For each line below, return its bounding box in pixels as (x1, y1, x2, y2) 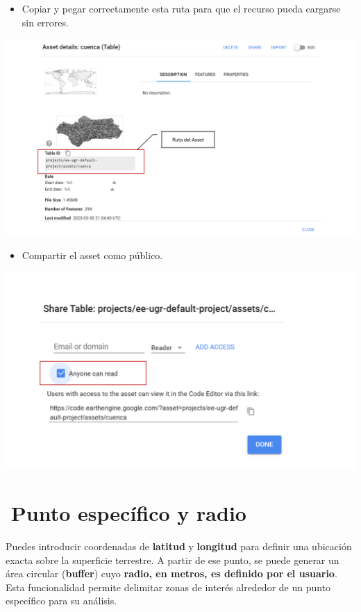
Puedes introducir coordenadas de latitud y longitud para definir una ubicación (6, 539, 352, 554)
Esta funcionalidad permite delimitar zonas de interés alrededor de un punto (6, 579, 331, 594)
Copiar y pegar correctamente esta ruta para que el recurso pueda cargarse (22, 1, 341, 15)
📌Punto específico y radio (6, 499, 246, 527)
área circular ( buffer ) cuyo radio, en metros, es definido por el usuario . (6, 566, 337, 581)
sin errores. (22, 15, 69, 29)
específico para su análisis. (6, 593, 117, 608)
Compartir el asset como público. (22, 248, 163, 263)
